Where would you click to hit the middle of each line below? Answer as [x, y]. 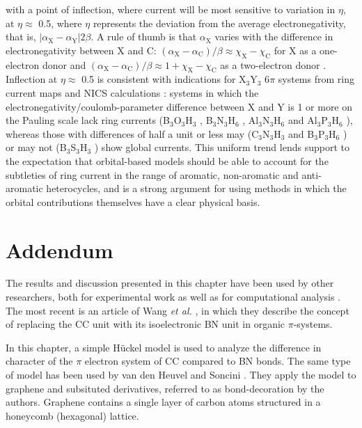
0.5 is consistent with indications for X [164, 79]
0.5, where [60, 23]
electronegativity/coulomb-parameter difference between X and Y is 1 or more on [179, 106]
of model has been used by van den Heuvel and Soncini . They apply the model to [181, 374]
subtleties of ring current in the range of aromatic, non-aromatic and [152, 174]
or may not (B [36, 147]
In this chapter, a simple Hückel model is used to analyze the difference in [164, 347]
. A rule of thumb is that [144, 37]
